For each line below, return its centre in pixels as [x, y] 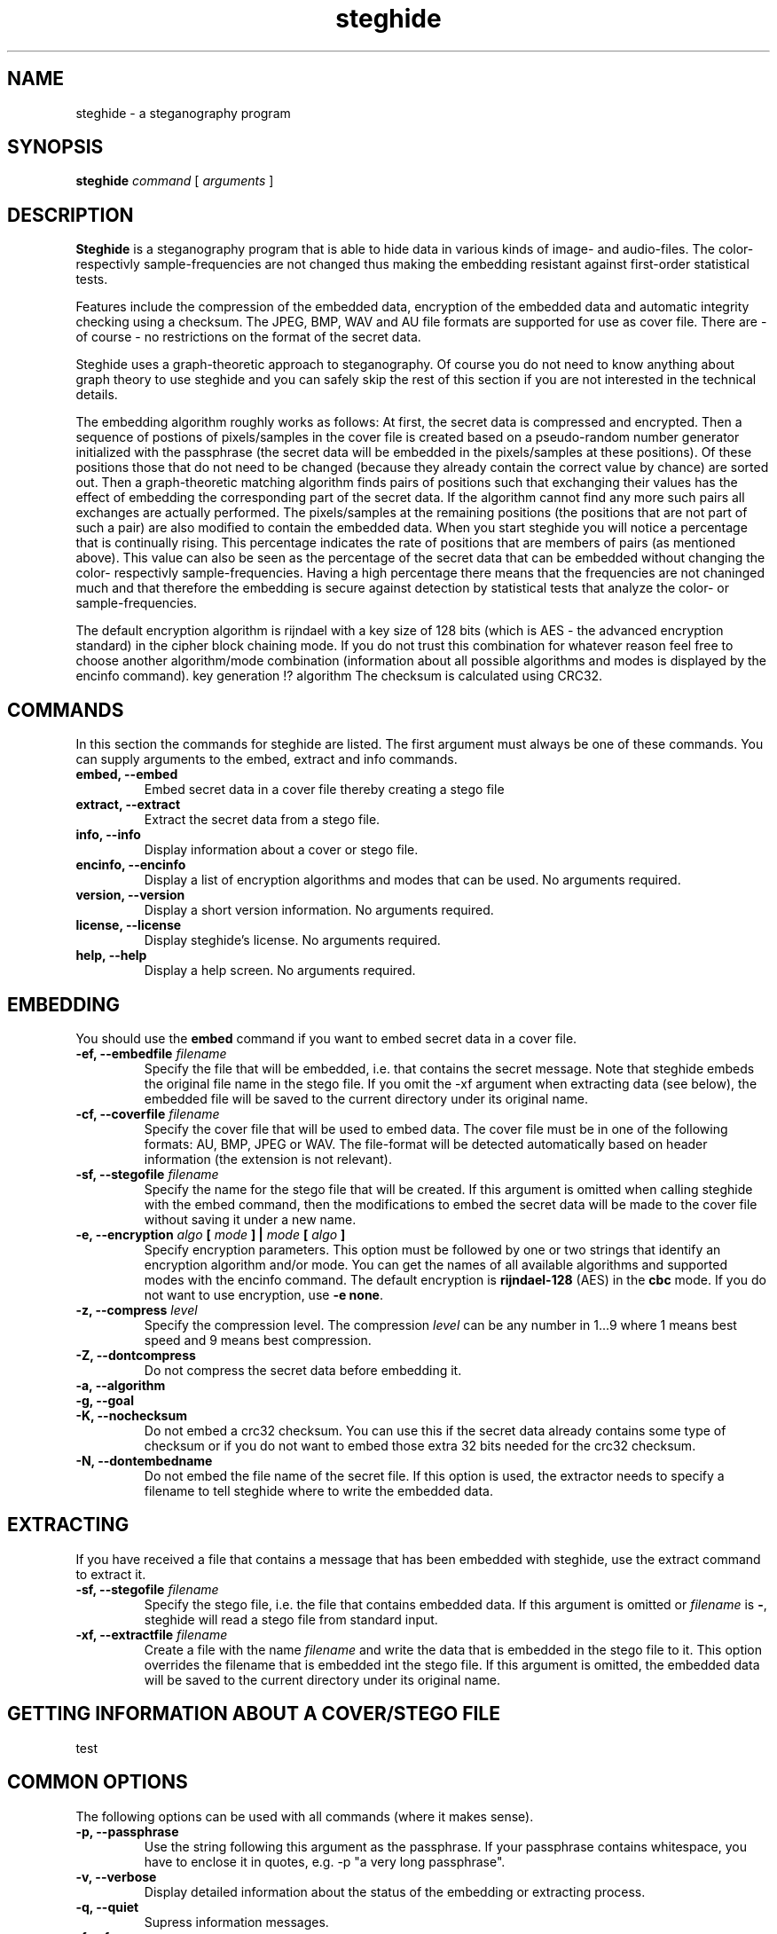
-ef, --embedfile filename [151, 1053]
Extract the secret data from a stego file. [262, 820]
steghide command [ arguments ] [175, 181]
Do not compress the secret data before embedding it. [303, 1370]
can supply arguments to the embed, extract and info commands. [267, 759]
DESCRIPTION [71, 215]
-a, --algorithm [121, 1385]
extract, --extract [128, 805]
